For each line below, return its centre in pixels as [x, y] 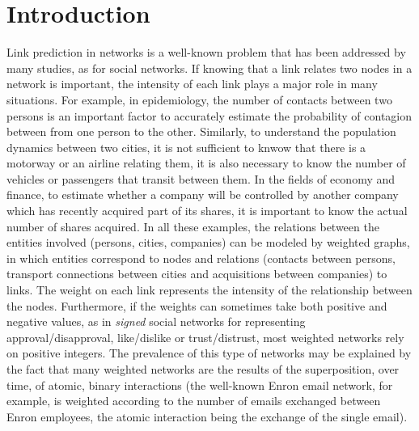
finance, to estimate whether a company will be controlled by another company [203, 194]
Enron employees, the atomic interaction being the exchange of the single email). [207, 416]
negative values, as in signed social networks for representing [156, 321]
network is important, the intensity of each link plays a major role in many [192, 84]
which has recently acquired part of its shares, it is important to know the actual [207, 211]
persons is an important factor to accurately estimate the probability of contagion [209, 115]
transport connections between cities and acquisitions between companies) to [197, 274]
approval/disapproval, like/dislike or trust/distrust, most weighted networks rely [205, 337]
